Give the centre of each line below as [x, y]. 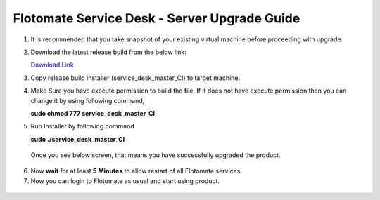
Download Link [52, 65]
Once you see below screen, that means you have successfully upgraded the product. [156, 155]
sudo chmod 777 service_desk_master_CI [93, 113]
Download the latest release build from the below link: [108, 52]
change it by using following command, [88, 100]
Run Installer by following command [83, 126]
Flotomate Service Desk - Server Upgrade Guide [157, 18]
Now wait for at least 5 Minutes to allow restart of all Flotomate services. [137, 171]
